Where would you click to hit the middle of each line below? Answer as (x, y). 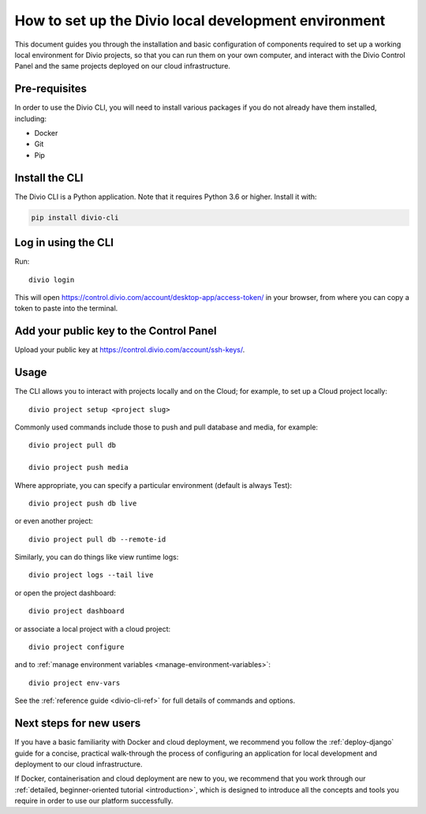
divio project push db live (83, 503)
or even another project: (54, 521)
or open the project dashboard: (65, 593)
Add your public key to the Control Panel (116, 331)
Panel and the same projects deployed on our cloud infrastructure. (122, 66)
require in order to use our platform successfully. (94, 801)
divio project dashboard (77, 611)
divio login (52, 279)
